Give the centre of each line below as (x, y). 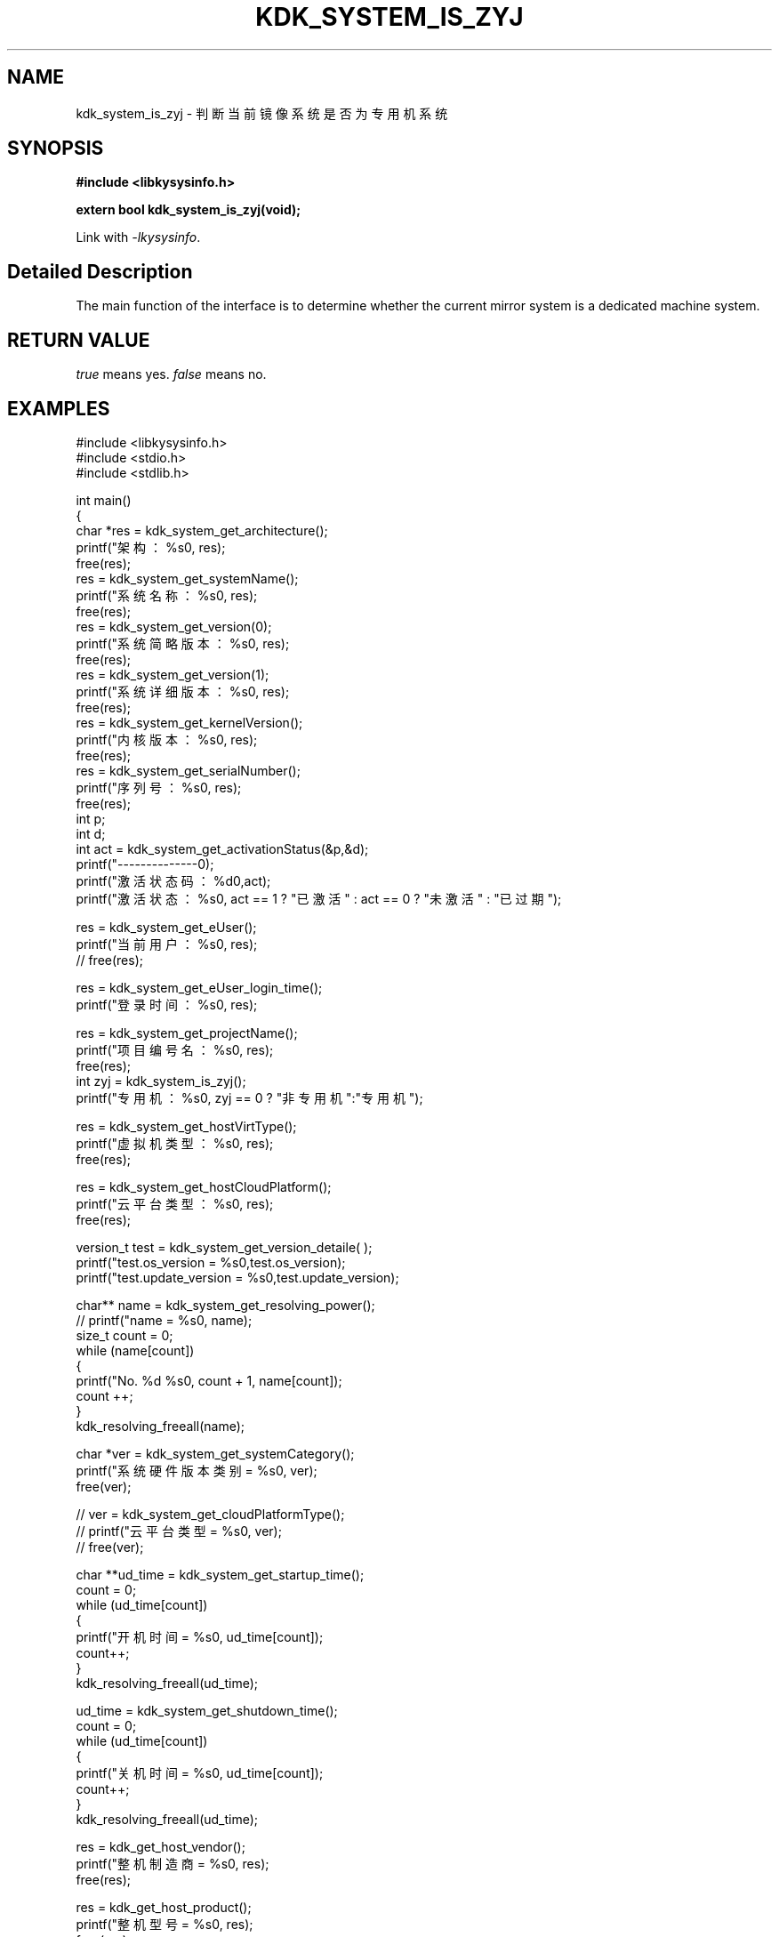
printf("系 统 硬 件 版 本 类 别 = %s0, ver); (197, 1470)
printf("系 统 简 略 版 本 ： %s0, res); (183, 643)
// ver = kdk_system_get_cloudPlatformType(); (210, 1514)
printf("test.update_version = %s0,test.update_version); (237, 1277)
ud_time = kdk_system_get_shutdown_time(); (207, 1710)
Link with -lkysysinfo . (138, 237)
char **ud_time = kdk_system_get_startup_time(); (220, 1574)
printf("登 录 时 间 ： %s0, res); (167, 1004)
